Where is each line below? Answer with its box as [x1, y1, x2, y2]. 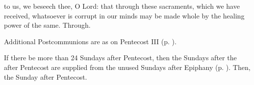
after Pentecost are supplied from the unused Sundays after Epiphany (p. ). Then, [4, 62, 251, 72]
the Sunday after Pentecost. [4, 71, 87, 82]
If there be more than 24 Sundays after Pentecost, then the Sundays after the [4, 52, 237, 63]
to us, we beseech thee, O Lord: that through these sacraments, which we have [4, 1, 240, 11]
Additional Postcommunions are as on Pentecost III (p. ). [4, 36, 177, 46]
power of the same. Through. [4, 20, 91, 30]
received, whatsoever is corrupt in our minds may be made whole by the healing [4, 10, 245, 20]
